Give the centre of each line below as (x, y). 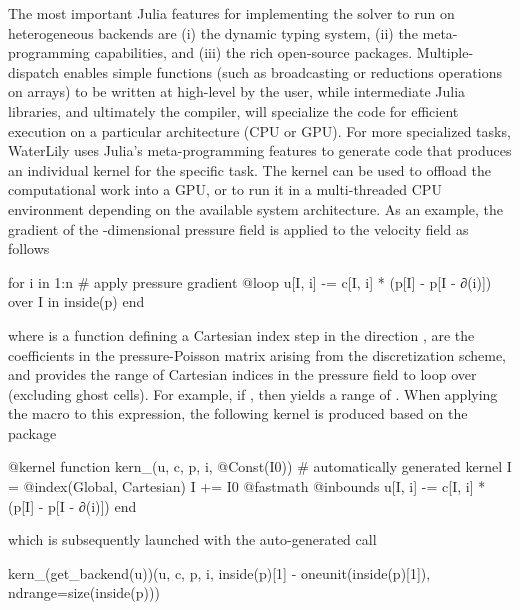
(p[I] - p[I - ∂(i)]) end (72, 505)
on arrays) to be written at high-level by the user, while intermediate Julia (237, 91)
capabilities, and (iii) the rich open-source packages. (253, 52)
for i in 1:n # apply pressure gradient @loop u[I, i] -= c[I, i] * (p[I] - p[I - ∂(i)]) (250, 281)
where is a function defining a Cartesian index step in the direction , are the (241, 334)
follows (29, 248)
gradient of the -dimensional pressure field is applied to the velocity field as (238, 228)
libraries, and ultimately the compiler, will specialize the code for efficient (233, 110)
